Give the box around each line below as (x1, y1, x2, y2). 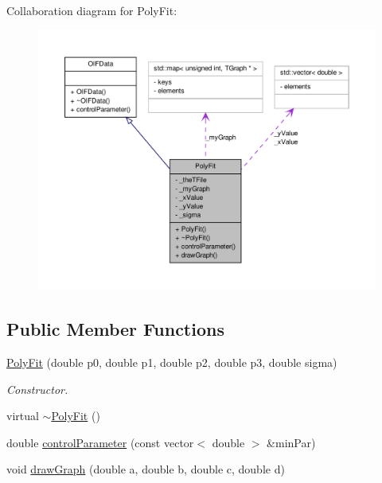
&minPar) (267, 434, 316, 450)
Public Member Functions (6, 317, 224, 341)
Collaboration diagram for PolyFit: (6, 2, 177, 18)
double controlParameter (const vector (6, 434, 194, 450)
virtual (6, 407, 39, 424)
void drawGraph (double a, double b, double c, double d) (6, 461, 285, 477)
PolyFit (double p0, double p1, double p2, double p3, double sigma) (6, 353, 337, 370)
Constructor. (6, 380, 68, 397)
